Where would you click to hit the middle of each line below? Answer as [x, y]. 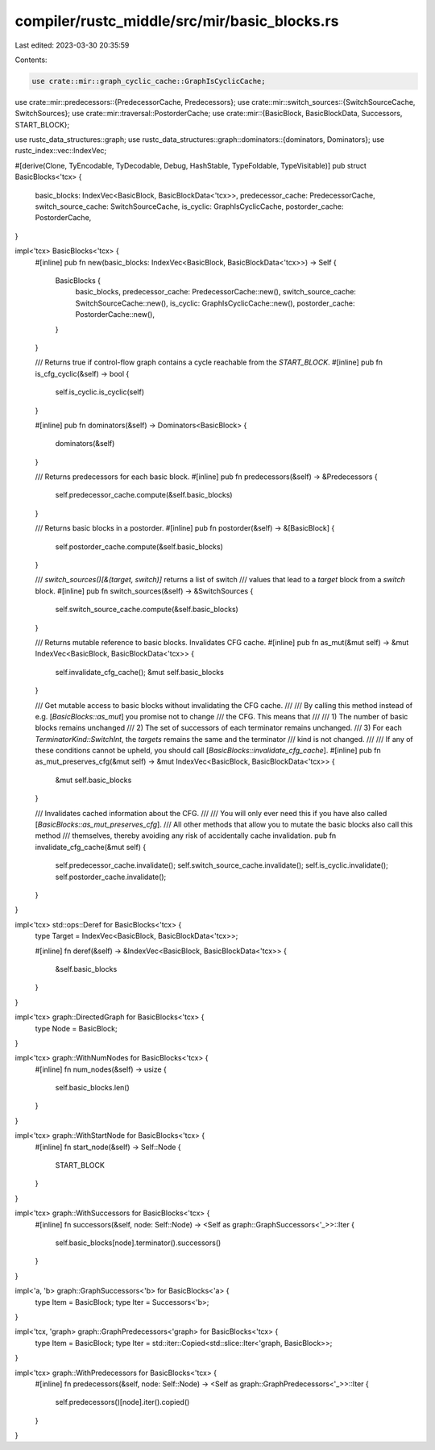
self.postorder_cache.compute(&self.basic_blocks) [139, 546]
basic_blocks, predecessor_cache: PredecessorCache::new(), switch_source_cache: [215, 292]
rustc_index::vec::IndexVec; [61, 151]
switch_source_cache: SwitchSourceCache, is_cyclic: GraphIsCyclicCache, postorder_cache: [189, 206]
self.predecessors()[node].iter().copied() [122, 1402]
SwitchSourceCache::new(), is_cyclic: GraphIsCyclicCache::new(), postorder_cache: [215, 303]
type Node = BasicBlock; [76, 1028]
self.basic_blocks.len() [93, 1088]
